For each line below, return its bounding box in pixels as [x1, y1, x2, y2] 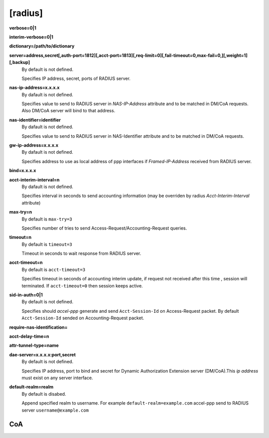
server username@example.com [21, 407, 89, 413]
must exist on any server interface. [21, 375, 93, 381]
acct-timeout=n [9, 259, 43, 265]
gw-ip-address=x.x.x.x [9, 142, 59, 148]
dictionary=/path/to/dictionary [9, 43, 75, 49]
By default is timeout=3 [21, 241, 72, 247]
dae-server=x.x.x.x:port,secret [9, 352, 76, 358]
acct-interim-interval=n [9, 177, 60, 183]
